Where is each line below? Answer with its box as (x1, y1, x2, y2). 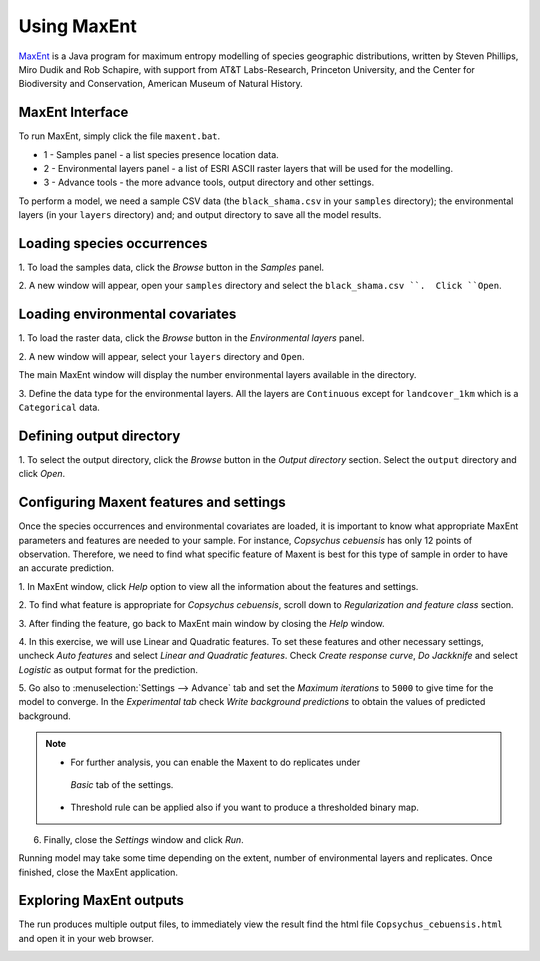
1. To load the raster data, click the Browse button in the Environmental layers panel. (18, 332, 365, 344)
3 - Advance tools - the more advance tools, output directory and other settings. (43, 176, 375, 189)
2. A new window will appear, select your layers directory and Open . (18, 350, 305, 362)
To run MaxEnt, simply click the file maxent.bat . (18, 130, 221, 142)
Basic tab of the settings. (70, 779, 174, 791)
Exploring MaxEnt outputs (18, 892, 185, 909)
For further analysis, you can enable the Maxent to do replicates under (70, 756, 361, 768)
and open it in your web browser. (18, 932, 155, 944)
